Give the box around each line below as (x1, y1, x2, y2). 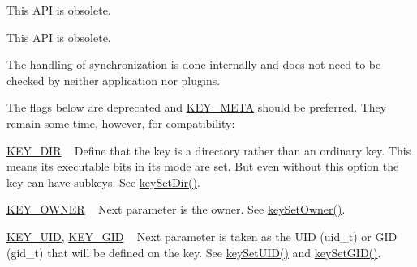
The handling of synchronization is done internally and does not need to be (6, 56, 381, 73)
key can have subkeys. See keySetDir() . (6, 173, 200, 190)
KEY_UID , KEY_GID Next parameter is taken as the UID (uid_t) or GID (6, 227, 398, 244)
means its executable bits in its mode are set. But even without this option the (6, 158, 399, 175)
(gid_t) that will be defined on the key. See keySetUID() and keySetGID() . (6, 244, 381, 261)
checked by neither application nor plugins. (6, 71, 221, 88)
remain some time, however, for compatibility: (6, 114, 235, 131)
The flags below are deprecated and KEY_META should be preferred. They (6, 99, 387, 116)
